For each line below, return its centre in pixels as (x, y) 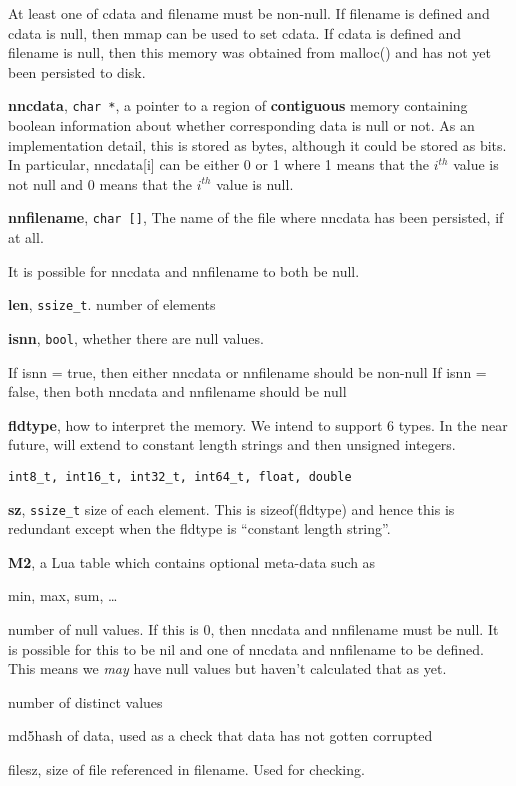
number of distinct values (85, 701)
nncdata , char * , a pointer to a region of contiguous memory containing (238, 105)
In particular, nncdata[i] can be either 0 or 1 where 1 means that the (219, 164)
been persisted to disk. (77, 71)
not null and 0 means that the (100, 183)
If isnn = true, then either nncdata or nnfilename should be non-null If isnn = (247, 371)
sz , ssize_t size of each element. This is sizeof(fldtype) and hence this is (231, 508)
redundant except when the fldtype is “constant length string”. (199, 528)
